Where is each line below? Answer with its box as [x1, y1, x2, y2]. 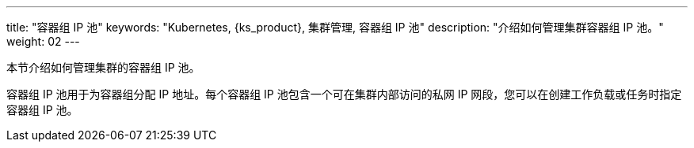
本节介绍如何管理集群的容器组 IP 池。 [6, 61, 200, 74]
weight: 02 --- [6, 35, 80, 48]
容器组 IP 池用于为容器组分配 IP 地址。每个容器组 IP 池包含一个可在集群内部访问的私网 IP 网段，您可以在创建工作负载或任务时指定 [6, 87, 682, 101]
